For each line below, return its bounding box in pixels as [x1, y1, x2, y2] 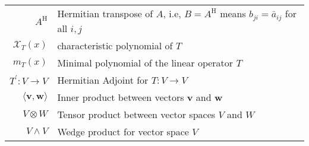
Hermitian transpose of [57, 7, 153, 20]
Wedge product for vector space [57, 124, 189, 138]
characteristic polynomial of [57, 38, 173, 52]
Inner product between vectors [57, 90, 184, 104]
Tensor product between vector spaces [57, 107, 216, 121]
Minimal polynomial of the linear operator [57, 55, 234, 69]
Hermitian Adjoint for [57, 72, 149, 87]
